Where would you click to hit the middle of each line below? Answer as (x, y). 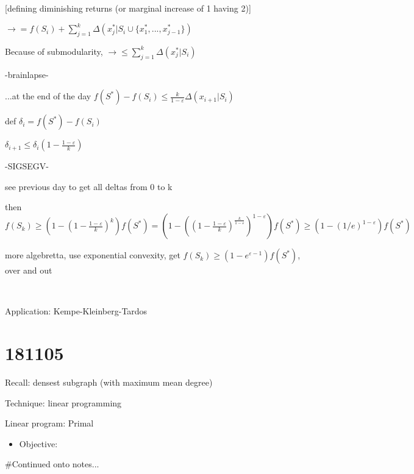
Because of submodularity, (54, 51)
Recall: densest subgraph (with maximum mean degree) (109, 382)
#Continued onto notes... (52, 464)
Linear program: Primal (49, 423)
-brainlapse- (27, 74)
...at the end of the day (48, 96)
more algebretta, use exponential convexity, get (93, 255)
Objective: (38, 443)
